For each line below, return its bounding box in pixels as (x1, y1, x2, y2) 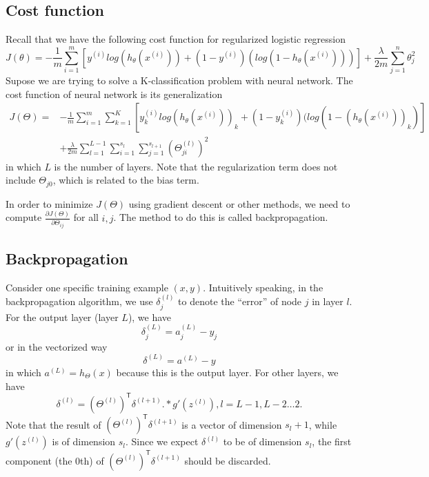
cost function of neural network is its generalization (6, 86, 223, 101)
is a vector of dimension (181, 417, 282, 431)
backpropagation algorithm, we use (6, 294, 153, 309)
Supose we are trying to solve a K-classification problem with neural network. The (6, 72, 353, 87)
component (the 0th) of (6, 453, 104, 467)
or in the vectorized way (6, 339, 108, 353)
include (6, 173, 36, 187)
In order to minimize (6, 196, 93, 211)
